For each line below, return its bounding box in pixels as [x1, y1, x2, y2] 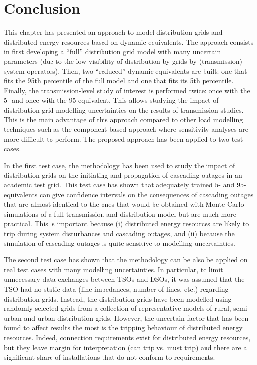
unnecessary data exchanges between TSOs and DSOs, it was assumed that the [4, 274, 245, 284]
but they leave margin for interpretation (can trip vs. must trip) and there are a [4, 342, 247, 352]
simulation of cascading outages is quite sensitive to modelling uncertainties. [4, 238, 235, 248]
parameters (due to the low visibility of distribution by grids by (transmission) [4, 56, 243, 66]
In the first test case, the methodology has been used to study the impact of [4, 160, 235, 170]
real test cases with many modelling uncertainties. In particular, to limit [4, 264, 223, 274]
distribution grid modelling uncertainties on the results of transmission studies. [4, 104, 244, 115]
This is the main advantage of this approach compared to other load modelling [4, 114, 243, 124]
